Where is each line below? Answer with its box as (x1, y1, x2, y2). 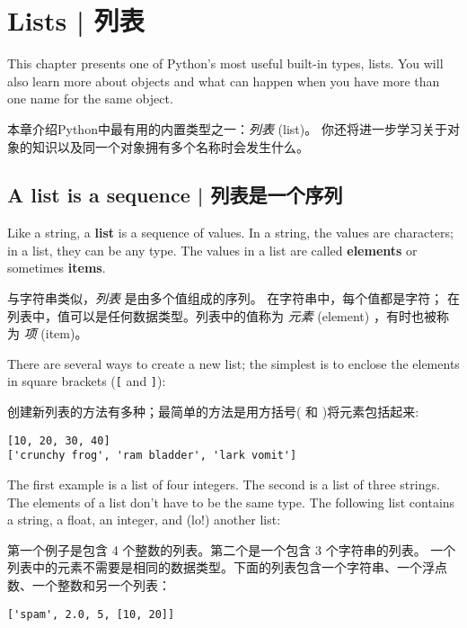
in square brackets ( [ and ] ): (7, 372, 166, 390)
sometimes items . (7, 258, 106, 277)
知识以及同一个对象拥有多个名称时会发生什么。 (31, 137, 309, 156)
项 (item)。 (23, 324, 88, 343)
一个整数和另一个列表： (31, 575, 171, 594)
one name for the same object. (7, 89, 173, 108)
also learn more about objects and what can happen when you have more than (7, 71, 440, 90)
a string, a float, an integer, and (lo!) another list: (7, 510, 281, 529)
